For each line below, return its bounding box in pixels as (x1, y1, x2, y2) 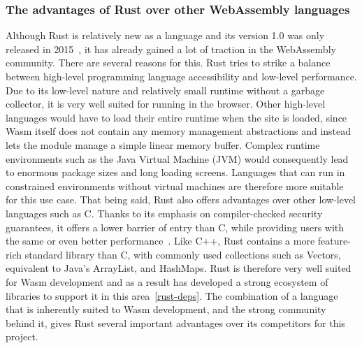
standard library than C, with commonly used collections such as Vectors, (24, 247, 341, 261)
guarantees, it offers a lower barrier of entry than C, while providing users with (6, 219, 345, 234)
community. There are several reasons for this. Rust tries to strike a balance (6, 55, 331, 70)
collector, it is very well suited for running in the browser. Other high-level (6, 96, 326, 111)
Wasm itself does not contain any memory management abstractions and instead (6, 124, 352, 138)
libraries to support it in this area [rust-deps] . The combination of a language (6, 288, 338, 303)
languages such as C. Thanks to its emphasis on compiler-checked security (6, 205, 323, 220)
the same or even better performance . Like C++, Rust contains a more (6, 233, 315, 248)
